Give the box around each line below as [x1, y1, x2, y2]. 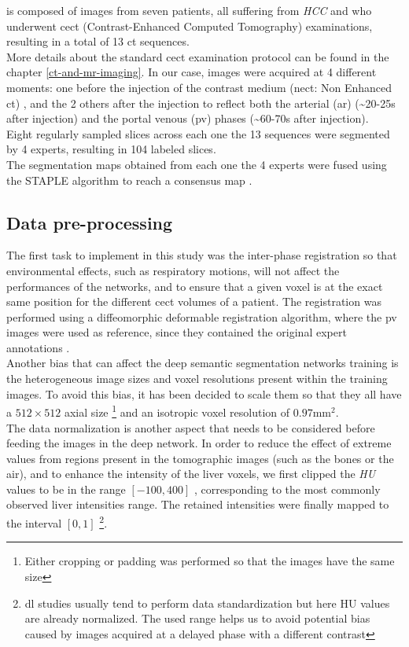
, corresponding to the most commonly [193, 480, 381, 497]
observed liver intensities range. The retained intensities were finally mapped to [6, 496, 389, 513]
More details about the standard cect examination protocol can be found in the [6, 48, 389, 64]
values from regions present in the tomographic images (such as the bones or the [6, 450, 394, 466]
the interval [6, 514, 62, 531]
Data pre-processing [6, 210, 173, 234]
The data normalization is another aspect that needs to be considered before [6, 419, 375, 436]
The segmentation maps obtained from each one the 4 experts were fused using [6, 156, 387, 172]
